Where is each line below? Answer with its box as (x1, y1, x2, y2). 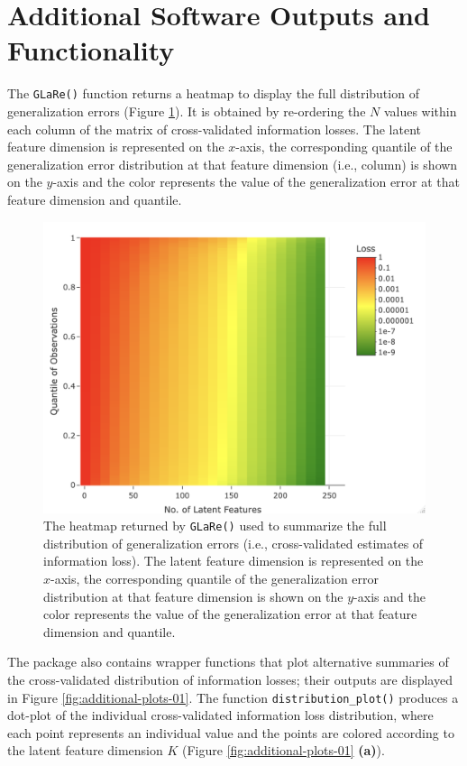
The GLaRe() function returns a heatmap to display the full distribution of (7, 84, 419, 103)
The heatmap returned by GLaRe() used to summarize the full (43, 516, 387, 535)
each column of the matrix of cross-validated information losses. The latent (7, 119, 421, 138)
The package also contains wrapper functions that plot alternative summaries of (7, 652, 449, 671)
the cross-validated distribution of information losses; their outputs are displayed (7, 669, 453, 688)
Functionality (7, 32, 175, 69)
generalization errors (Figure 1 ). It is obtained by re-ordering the (7, 101, 366, 120)
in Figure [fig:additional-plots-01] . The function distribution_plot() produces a (7, 688, 459, 706)
